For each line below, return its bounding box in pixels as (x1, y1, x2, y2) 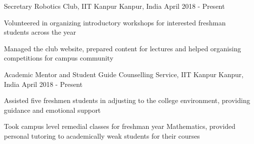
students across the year (4, 27, 76, 37)
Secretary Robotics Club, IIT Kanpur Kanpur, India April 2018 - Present (4, 1, 225, 11)
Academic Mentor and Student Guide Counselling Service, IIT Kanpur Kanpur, (4, 69, 244, 79)
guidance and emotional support (4, 104, 101, 115)
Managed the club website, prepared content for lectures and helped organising (4, 43, 241, 53)
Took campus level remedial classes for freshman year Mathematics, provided (4, 121, 235, 131)
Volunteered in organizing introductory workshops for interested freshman (4, 17, 226, 27)
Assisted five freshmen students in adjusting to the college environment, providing (4, 95, 250, 105)
